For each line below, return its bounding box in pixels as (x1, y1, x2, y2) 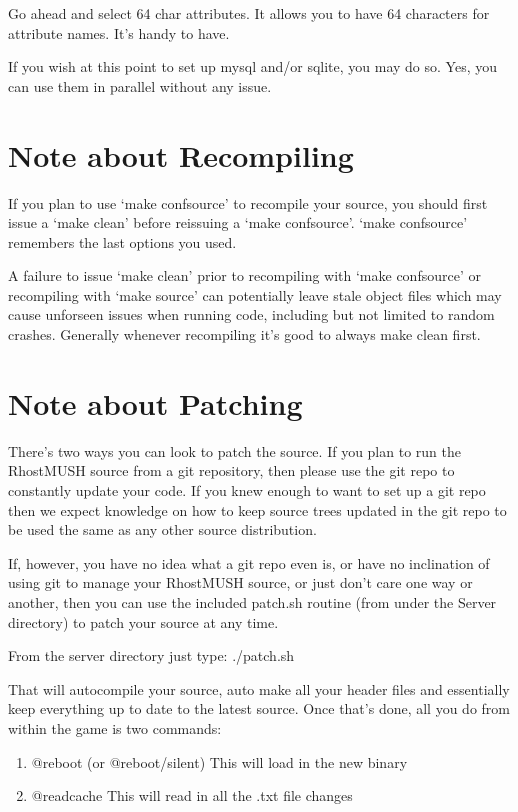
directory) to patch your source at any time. (8, 611, 279, 632)
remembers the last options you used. (8, 231, 237, 252)
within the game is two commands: (8, 717, 222, 738)
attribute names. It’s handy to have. (8, 22, 230, 43)
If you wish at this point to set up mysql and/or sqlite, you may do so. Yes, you (8, 56, 498, 77)
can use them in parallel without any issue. (8, 75, 272, 96)
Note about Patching (8, 382, 303, 423)
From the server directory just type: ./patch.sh (8, 645, 295, 666)
